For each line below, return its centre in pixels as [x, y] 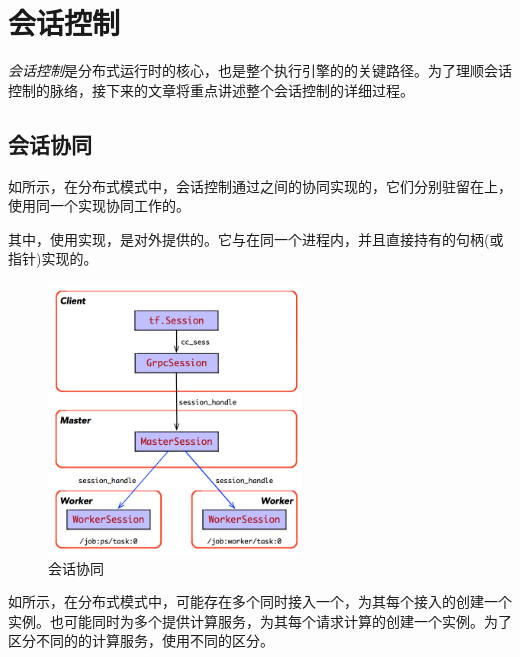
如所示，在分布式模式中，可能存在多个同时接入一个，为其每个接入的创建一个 [260, 601]
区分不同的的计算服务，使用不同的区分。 [141, 640]
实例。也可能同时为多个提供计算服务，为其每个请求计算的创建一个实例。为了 [260, 620]
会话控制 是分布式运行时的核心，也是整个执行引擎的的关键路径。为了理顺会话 [260, 70]
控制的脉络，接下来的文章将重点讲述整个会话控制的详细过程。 [211, 89]
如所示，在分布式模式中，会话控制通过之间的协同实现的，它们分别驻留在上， [260, 185]
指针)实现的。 [53, 258]
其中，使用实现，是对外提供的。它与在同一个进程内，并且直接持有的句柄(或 [256, 238]
